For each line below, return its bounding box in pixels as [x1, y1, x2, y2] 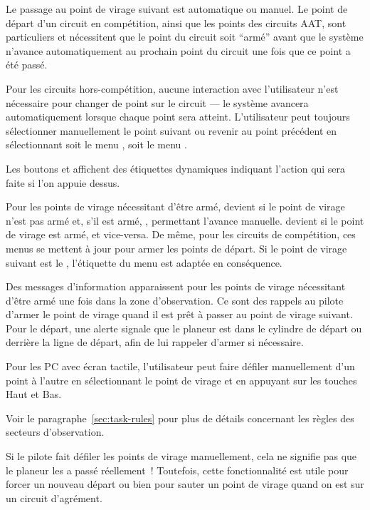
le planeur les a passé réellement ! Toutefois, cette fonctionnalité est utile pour [6, 462, 349, 477]
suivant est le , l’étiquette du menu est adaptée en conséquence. [6, 255, 282, 270]
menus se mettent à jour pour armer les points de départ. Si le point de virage [6, 240, 347, 255]
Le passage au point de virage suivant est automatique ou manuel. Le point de [6, 1, 348, 16]
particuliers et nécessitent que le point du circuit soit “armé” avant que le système [6, 29, 364, 44]
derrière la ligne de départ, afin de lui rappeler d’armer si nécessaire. [6, 335, 304, 350]
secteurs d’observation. [6, 424, 105, 439]
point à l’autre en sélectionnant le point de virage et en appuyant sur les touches [6, 372, 357, 387]
